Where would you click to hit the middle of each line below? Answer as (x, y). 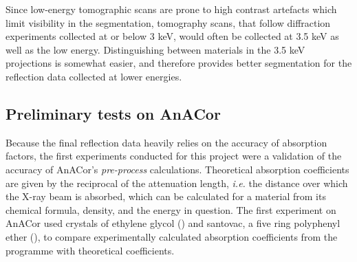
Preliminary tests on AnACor (113, 113)
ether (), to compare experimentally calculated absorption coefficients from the (172, 236)
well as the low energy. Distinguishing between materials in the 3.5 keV (155, 49)
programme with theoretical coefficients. (90, 250)
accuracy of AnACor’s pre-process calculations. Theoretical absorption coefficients (177, 169)
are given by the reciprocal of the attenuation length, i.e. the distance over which (177, 183)
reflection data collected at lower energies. (94, 76)
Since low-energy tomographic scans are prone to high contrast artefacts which (171, 9)
